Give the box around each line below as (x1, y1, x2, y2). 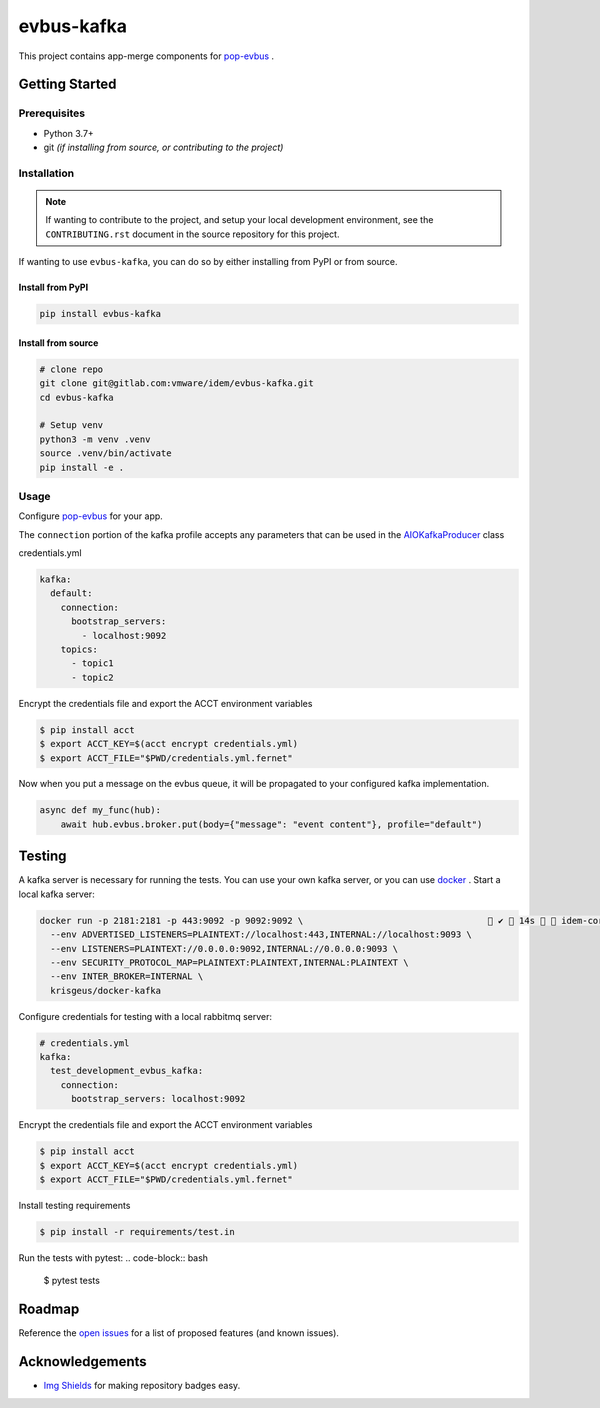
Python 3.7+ (43, 127, 94, 139)
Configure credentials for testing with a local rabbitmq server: (18, 1010, 273, 1022)
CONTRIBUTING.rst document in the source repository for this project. (45, 228, 340, 240)
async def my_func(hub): (39, 805, 162, 816)
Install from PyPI (18, 281, 89, 294)
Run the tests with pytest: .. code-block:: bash (18, 1251, 209, 1264)
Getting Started (18, 76, 117, 93)
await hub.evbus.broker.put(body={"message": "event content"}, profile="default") (60, 818, 483, 830)
